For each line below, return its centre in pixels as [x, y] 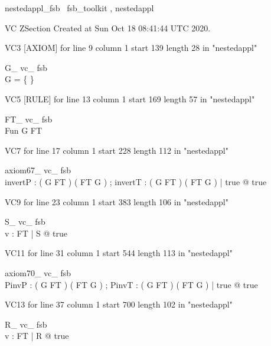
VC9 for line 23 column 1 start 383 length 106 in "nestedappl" [117, 201]
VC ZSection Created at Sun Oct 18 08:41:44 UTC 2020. [108, 28]
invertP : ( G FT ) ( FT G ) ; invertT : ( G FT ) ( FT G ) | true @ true [136, 181]
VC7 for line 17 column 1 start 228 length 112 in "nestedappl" [117, 150]
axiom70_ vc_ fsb [38, 272]
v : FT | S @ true [36, 233]
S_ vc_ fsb [25, 221]
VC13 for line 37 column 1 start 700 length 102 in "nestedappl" [119, 304]
